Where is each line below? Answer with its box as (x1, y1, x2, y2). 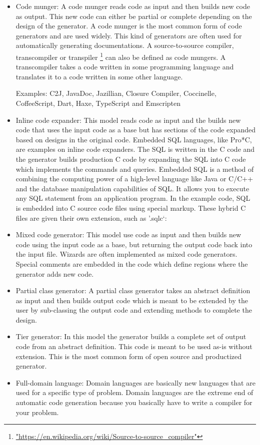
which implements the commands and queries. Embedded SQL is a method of (15, 163, 254, 174)
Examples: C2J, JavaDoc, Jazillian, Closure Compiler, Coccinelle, (15, 88, 216, 98)
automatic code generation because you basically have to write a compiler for (15, 397, 252, 408)
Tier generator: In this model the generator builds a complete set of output (15, 331, 246, 342)
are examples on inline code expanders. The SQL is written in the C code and (15, 144, 255, 154)
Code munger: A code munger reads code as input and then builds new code (15, 1, 250, 11)
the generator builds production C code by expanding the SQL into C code (15, 153, 246, 164)
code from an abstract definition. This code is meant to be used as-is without (15, 341, 252, 352)
